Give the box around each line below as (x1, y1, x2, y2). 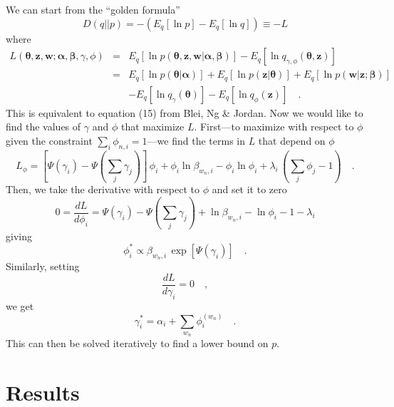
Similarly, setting (6, 259, 80, 274)
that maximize (120, 119, 185, 134)
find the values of (6, 119, 81, 134)
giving (6, 228, 32, 243)
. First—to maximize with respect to (194, 119, 354, 134)
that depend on (258, 133, 326, 148)
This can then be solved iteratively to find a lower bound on (6, 336, 269, 351)
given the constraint (6, 133, 93, 148)
